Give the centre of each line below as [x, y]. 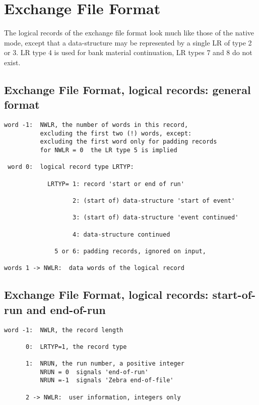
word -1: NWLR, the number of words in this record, [96, 125]
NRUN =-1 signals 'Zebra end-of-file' [107, 380]
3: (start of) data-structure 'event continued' [156, 218]
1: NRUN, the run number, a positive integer [105, 364]
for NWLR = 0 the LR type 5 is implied [109, 150]
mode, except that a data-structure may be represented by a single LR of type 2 [128, 42]
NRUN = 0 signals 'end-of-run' [94, 372]
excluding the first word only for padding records [128, 142]
